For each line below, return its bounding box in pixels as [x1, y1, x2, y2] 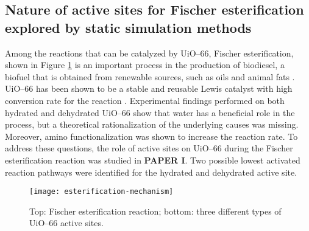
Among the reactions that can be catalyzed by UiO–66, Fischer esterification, [5, 46, 294, 59]
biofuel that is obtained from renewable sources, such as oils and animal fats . [5, 70, 295, 83]
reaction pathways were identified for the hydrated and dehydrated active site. [5, 165, 297, 178]
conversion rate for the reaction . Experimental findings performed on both [5, 94, 285, 106]
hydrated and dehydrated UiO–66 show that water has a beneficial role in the [5, 106, 295, 119]
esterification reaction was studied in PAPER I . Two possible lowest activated [5, 153, 300, 166]
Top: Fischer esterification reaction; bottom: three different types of [29, 204, 282, 217]
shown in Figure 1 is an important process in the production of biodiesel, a [5, 58, 285, 71]
